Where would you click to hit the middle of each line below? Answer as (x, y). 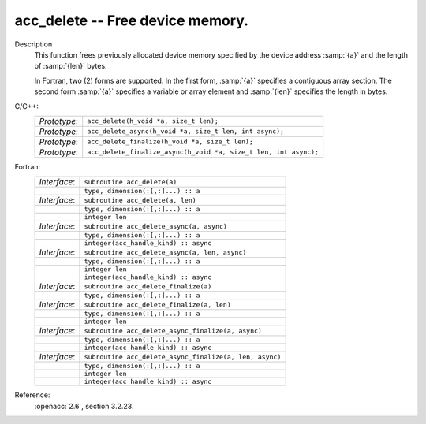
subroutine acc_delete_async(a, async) (156, 226)
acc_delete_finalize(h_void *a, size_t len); (170, 142)
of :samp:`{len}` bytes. (71, 66)
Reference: (32, 395)
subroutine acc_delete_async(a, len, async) (165, 252)
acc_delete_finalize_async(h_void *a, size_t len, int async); (203, 152)
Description (34, 44)
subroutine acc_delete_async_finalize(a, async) (173, 331)
